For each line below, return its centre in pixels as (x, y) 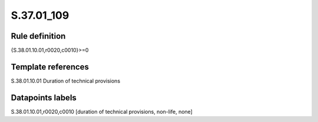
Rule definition (38, 36)
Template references (50, 67)
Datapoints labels (44, 98)
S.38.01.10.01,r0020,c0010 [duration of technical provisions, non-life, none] (102, 111)
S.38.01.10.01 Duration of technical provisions (66, 81)
